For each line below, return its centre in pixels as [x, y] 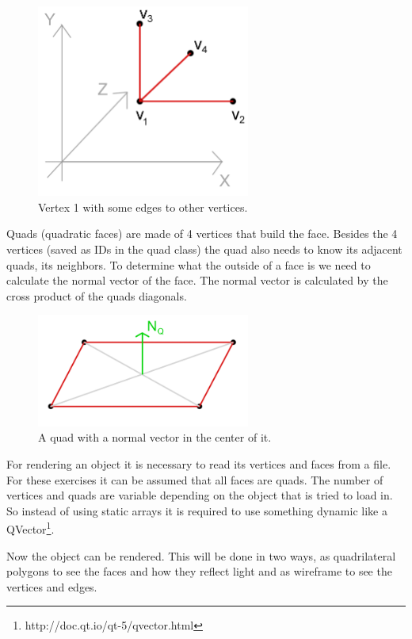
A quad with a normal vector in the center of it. [155, 437]
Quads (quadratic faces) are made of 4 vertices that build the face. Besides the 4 [202, 233]
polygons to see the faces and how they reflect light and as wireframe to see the [199, 571]
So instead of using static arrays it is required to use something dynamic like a [197, 510]
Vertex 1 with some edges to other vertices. [143, 207]
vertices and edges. [52, 586]
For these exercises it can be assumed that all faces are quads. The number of [195, 479]
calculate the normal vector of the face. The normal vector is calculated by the [197, 280]
